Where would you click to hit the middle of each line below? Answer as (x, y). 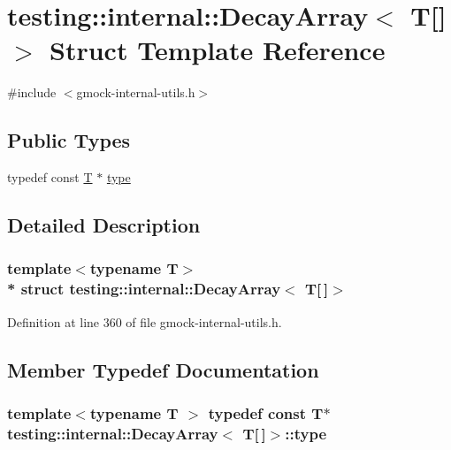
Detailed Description (104, 225)
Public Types (69, 140)
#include (32, 92)
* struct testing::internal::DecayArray (144, 289)
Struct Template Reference (218, 50)
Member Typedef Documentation (163, 369)
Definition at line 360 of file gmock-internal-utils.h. (145, 321)
